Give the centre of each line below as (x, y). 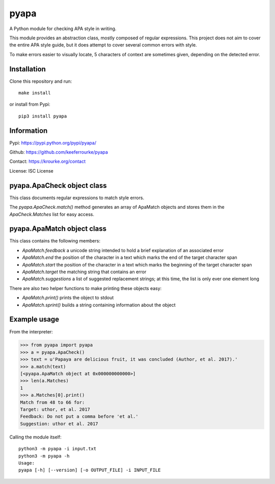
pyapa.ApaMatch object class (58, 229)
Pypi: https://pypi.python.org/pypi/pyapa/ (53, 142)
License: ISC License (31, 171)
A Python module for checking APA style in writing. (63, 29)
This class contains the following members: (55, 241)
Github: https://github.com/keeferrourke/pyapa (59, 152)
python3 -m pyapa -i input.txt (58, 449)
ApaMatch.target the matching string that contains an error (84, 272)
